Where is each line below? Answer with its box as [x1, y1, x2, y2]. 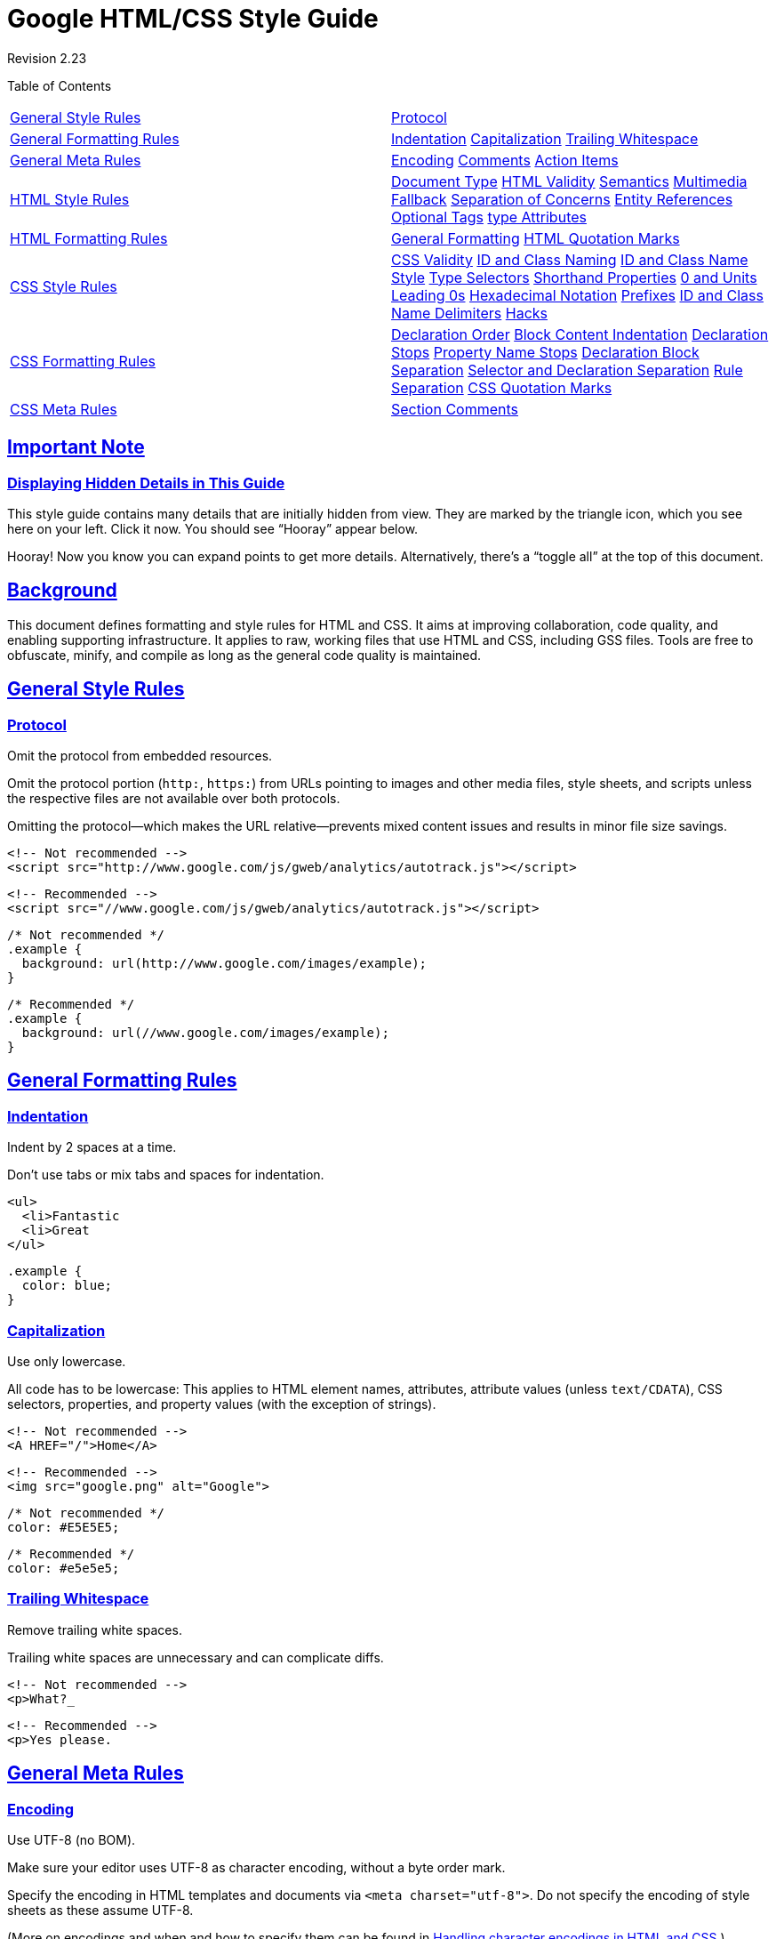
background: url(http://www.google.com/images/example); [21, 956, 428, 971]
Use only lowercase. [7, 1354, 126, 1369]
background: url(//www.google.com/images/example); [21, 1026, 389, 1041]
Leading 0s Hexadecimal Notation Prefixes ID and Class [391, 286, 764, 304]
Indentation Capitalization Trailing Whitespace [391, 129, 699, 148]
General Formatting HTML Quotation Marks [391, 229, 680, 247]
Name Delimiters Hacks [391, 303, 548, 322]
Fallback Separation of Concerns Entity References [391, 189, 733, 208]
